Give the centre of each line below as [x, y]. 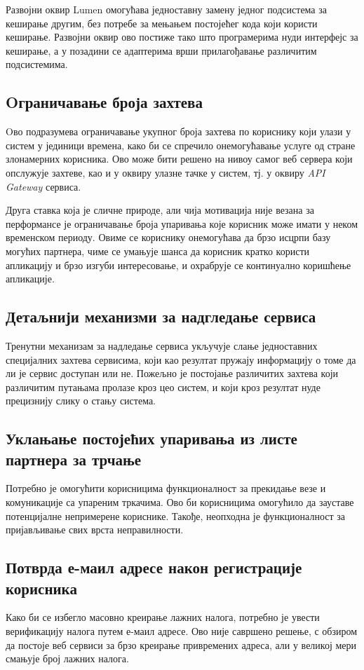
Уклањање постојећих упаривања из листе [151, 438]
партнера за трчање [74, 459]
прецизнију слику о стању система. [81, 401]
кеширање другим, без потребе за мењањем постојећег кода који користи [162, 23]
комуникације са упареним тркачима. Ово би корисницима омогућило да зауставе [180, 502]
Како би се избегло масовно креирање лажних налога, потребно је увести [163, 617]
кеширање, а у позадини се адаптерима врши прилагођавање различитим [161, 50]
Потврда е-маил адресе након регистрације [154, 567]
